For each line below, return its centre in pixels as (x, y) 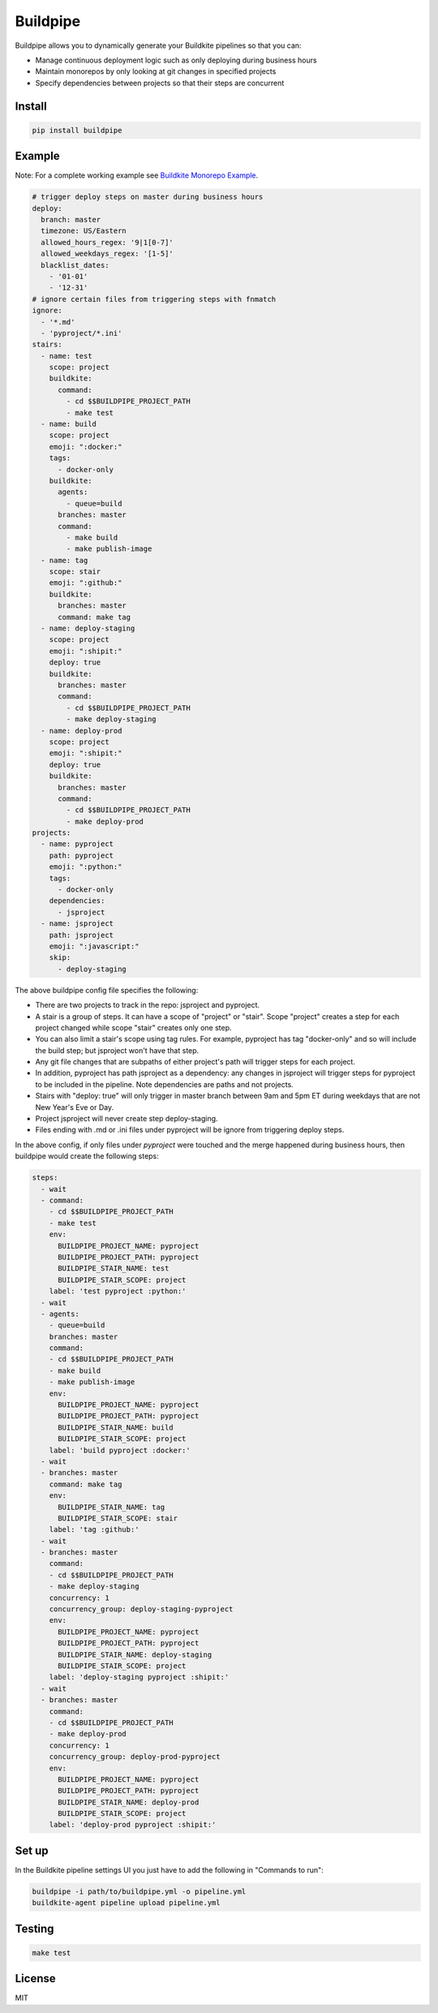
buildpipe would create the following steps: (87, 1156)
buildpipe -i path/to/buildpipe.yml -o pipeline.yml (139, 1891)
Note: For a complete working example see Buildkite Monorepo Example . (137, 175)
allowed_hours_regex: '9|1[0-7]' (107, 242)
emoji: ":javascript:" (94, 946)
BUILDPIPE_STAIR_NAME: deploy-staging (135, 1654)
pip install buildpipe (77, 130)
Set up (32, 1850)
